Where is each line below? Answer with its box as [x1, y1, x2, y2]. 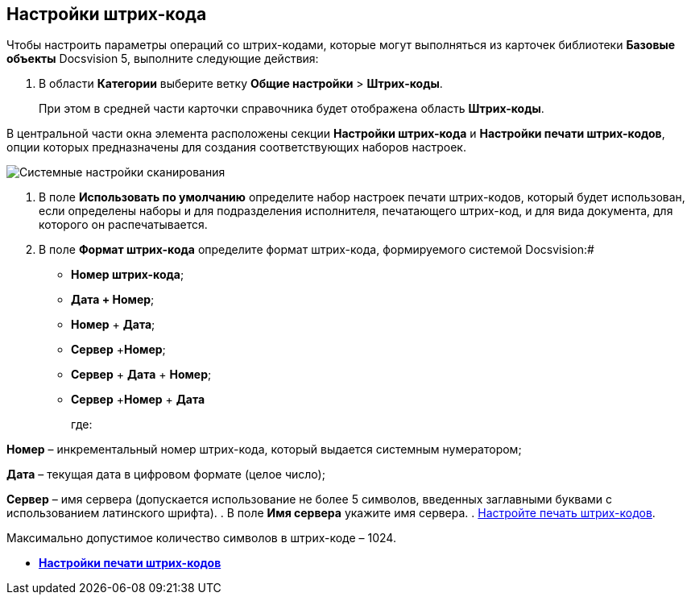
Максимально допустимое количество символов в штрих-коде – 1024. [6, 531, 396, 545]
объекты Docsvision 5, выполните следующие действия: [6, 52, 319, 66]
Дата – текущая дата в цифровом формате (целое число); [6, 467, 325, 482]
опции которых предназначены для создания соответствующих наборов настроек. [6, 140, 466, 155]
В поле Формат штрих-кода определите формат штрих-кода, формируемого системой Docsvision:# [39, 242, 594, 257]
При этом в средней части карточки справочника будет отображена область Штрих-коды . [39, 102, 544, 116]
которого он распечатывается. [39, 218, 208, 232]
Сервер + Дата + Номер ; [71, 367, 212, 382]
